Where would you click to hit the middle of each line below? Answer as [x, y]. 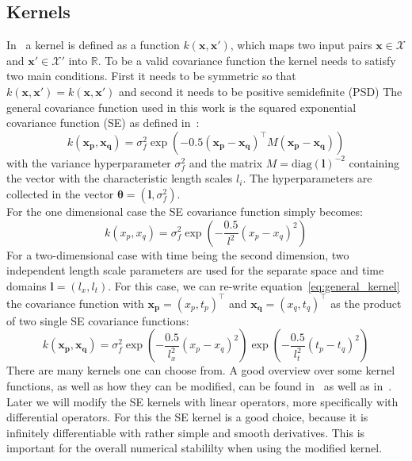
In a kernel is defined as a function [93, 45]
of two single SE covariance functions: [98, 320]
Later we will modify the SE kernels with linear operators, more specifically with [202, 401]
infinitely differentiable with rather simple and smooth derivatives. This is [186, 432]
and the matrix [226, 162]
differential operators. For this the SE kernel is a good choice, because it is [187, 417]
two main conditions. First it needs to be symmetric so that [151, 76]
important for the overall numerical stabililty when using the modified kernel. [195, 448]
